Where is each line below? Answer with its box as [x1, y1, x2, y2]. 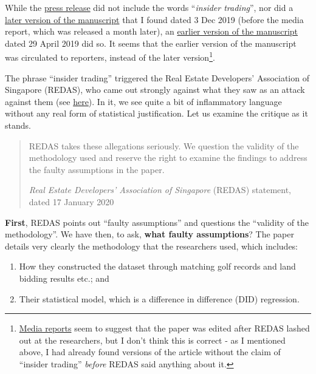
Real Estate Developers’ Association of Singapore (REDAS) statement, [29, 183, 291, 196]
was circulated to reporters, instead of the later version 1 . [5, 49, 215, 64]
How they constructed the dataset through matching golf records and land [19, 260, 296, 273]
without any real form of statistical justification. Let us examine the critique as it [5, 107, 308, 120]
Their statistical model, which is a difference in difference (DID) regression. [19, 292, 300, 305]
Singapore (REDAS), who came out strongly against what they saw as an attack [5, 83, 305, 96]
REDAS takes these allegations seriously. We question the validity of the [29, 139, 299, 152]
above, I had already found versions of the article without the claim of [19, 345, 281, 358]
